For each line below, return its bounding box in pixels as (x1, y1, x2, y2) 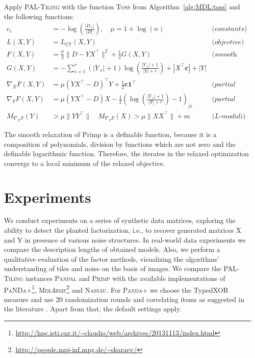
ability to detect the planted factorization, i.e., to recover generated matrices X (4, 225, 242, 235)
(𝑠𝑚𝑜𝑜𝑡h (212, 51, 237, 58)
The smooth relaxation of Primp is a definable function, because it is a (4, 129, 217, 139)
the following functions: (4, 11, 74, 21)
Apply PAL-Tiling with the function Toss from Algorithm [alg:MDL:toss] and (4, 1, 240, 11)
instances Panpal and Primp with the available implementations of (25, 273, 226, 283)
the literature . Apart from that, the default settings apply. (4, 303, 181, 314)
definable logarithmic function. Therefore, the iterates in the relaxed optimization (4, 148, 249, 159)
